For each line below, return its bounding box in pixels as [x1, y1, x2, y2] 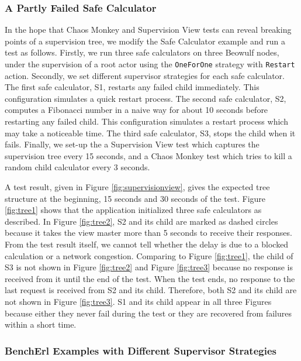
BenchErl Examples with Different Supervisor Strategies [5, 343, 276, 357]
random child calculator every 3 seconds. [5, 161, 150, 173]
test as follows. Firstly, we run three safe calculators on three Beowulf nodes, [5, 46, 279, 59]
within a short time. [5, 318, 77, 331]
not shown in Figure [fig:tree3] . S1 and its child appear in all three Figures [5, 295, 272, 307]
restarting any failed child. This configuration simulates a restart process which [5, 115, 288, 128]
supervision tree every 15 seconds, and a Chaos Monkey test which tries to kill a [5, 149, 292, 161]
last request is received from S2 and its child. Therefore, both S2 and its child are [5, 284, 297, 296]
